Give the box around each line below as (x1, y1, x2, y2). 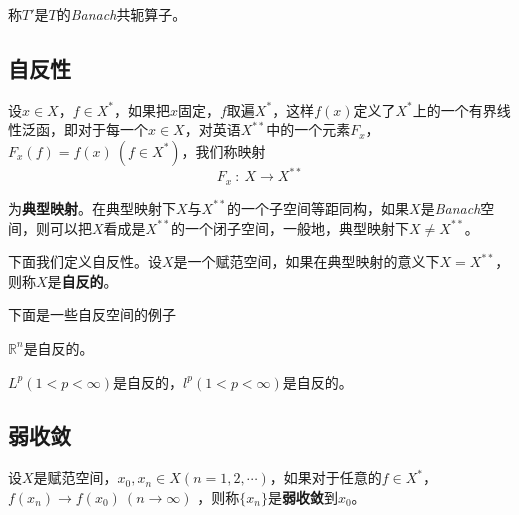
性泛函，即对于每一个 (8, 119, 148, 140)
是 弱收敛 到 (267, 486, 338, 507)
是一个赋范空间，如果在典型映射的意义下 (173, 251, 440, 272)
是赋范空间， (33, 467, 118, 488)
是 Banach (420, 197, 481, 218)
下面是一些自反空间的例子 (8, 304, 176, 325)
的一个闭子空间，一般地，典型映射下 (171, 217, 410, 238)
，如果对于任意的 (269, 467, 382, 488)
